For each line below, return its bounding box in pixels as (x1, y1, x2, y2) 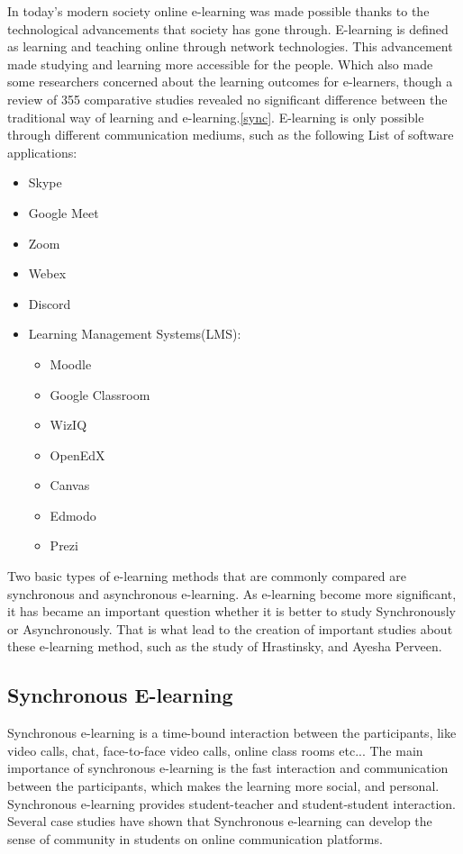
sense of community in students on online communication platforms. (7, 829, 383, 848)
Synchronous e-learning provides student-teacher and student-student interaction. (7, 794, 457, 813)
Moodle (50, 354, 92, 373)
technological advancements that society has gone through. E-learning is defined (7, 19, 449, 38)
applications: (7, 142, 77, 161)
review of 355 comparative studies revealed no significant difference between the (7, 89, 448, 108)
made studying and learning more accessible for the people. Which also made (7, 54, 433, 73)
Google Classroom (50, 385, 150, 404)
